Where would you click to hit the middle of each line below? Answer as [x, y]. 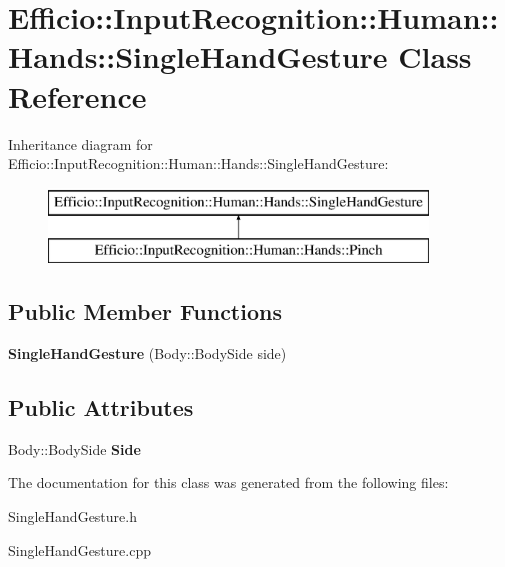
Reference [77, 95]
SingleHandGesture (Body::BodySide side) [147, 353]
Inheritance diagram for [80, 143]
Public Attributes [101, 407]
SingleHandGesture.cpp [79, 549]
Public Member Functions [145, 311]
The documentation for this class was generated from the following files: [228, 482]
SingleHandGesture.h [72, 516]
